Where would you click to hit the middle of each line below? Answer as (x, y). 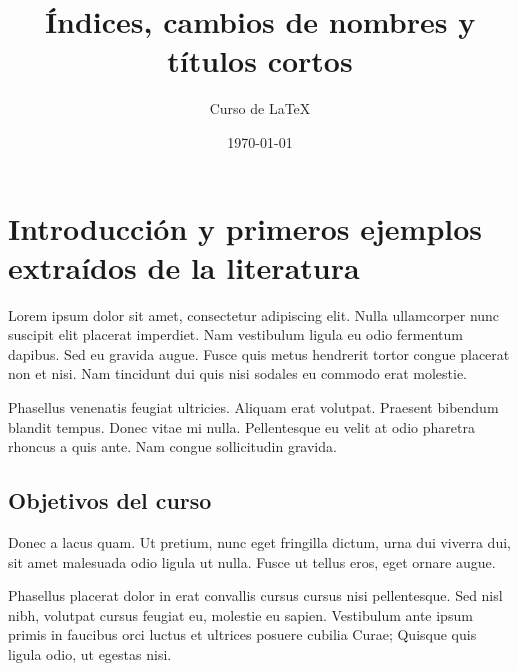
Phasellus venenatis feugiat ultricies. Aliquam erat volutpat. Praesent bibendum (253, 407)
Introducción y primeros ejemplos (245, 227)
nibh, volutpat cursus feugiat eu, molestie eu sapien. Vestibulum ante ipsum (240, 614)
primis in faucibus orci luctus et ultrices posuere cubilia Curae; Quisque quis (242, 634)
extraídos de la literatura (184, 266)
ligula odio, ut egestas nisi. (90, 653)
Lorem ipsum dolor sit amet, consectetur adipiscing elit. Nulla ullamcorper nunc (254, 314)
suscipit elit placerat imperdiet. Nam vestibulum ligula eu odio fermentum (235, 334)
